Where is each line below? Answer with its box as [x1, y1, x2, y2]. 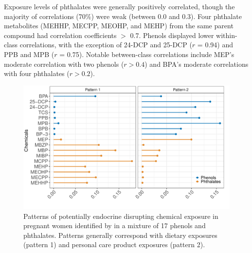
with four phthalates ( [4, 68, 70, 78]
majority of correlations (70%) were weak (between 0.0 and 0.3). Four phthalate [4, 11, 242, 21]
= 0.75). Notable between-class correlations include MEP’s [59, 49, 234, 59]
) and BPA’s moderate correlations [144, 58, 249, 69]
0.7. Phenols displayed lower [130, 30, 214, 40]
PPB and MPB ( [4, 49, 54, 59]
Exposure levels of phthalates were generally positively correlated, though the [4, 1, 235, 11]
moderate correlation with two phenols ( [4, 58, 124, 69]
